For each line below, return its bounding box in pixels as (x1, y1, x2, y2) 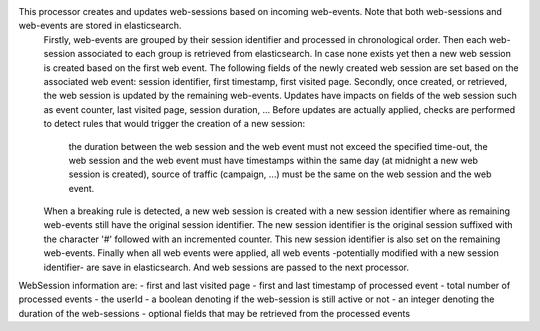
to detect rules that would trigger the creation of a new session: (43, 118, 306, 130)
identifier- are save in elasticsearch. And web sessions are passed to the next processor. (43, 261, 410, 273)
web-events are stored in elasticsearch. (18, 20, 182, 32)
